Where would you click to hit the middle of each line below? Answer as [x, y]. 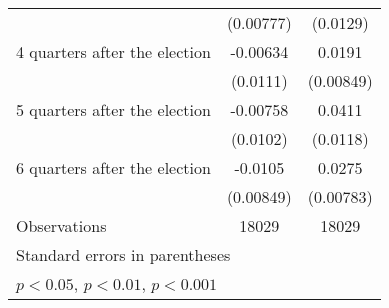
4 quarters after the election [113, 51]
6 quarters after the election [113, 167]
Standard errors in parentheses [123, 254]
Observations [61, 225]
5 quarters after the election [113, 109]
